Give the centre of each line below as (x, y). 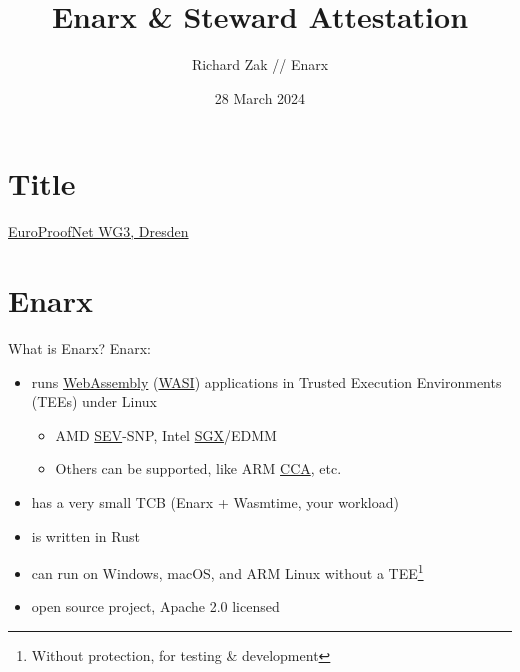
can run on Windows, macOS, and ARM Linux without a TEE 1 (227, 571)
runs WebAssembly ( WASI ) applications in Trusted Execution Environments (266, 381)
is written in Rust (85, 535)
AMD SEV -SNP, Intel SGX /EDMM (166, 434)
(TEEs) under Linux (94, 401)
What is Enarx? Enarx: (79, 347)
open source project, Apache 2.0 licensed (155, 606)
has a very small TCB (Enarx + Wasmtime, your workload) (215, 501)
